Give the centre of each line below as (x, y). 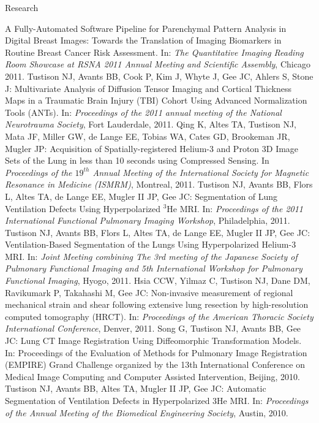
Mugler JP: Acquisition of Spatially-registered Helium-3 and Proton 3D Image (152, 148)
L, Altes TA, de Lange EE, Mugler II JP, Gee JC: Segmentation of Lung (141, 196)
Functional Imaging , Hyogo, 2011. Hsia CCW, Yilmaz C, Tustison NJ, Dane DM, (158, 280)
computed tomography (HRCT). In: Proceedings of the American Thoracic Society (159, 316)
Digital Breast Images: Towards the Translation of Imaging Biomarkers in (143, 40)
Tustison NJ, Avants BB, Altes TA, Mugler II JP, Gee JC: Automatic (136, 388)
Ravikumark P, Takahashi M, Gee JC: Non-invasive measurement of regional (149, 292)
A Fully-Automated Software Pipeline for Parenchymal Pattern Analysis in (146, 28)
